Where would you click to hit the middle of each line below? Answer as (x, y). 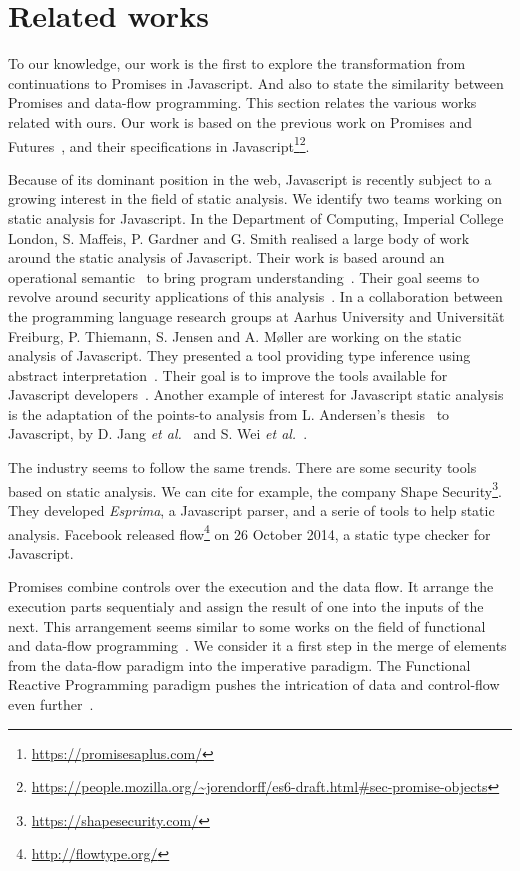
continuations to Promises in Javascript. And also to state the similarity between (256, 82)
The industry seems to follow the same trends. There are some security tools (242, 467)
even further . (51, 703)
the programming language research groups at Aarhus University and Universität (256, 315)
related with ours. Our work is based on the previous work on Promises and (240, 121)
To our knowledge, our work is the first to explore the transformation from (237, 63)
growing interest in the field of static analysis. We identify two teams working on (255, 198)
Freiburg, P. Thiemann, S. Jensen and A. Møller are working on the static (235, 335)
